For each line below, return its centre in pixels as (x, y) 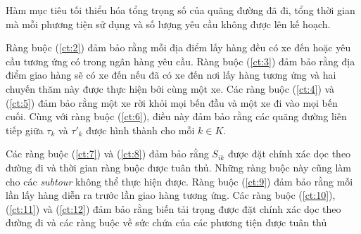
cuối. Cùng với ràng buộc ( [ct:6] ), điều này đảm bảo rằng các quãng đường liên (176, 116)
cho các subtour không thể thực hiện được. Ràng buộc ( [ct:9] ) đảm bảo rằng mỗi (179, 181)
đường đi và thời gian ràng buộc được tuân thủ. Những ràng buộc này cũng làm (178, 167)
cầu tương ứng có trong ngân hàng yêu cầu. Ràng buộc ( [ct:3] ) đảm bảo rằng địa (180, 61)
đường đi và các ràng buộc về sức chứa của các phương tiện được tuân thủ (166, 222)
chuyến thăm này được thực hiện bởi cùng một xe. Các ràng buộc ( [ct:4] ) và (170, 88)
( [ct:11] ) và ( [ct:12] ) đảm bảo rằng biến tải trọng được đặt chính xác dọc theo (173, 208)
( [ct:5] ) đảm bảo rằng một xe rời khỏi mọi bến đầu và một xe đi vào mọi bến (172, 102)
